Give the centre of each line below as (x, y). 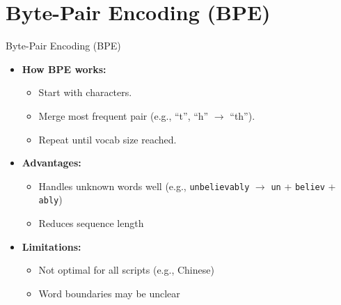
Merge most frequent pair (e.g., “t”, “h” (124, 115)
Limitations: (51, 246)
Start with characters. (85, 92)
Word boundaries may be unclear (109, 293)
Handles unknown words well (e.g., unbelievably (144, 186)
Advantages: (51, 163)
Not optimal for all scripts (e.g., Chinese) (126, 270)
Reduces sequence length (91, 223)
